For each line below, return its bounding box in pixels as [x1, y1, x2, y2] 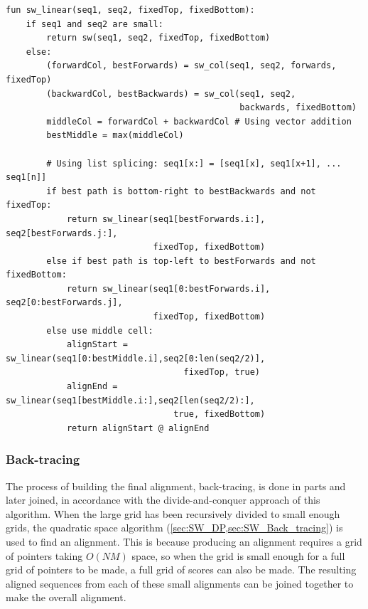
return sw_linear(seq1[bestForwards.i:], [66, 213, 266, 224]
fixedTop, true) [183, 367, 260, 378]
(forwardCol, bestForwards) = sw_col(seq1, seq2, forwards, [46, 60, 337, 71]
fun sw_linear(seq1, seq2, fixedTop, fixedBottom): [6, 5, 255, 15]
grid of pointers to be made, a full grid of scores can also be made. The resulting [6, 562, 357, 577]
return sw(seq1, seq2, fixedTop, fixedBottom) [46, 33, 271, 43]
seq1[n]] [6, 172, 47, 183]
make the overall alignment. [6, 590, 126, 605]
